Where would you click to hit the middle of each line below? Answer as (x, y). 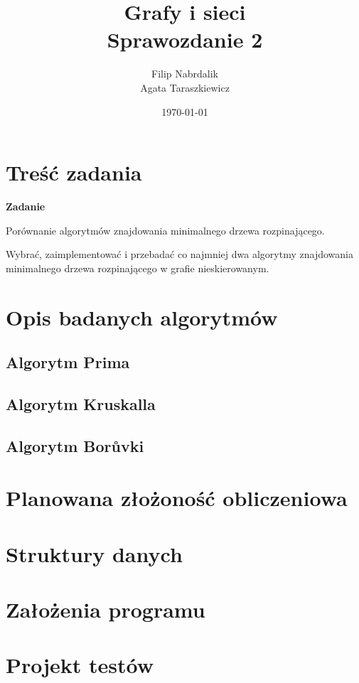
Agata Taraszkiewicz (185, 87)
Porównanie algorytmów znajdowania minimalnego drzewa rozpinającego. (165, 230)
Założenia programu (106, 609)
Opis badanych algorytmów (142, 317)
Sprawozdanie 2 (185, 39)
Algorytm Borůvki (75, 445)
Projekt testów (80, 665)
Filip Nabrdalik (185, 74)
